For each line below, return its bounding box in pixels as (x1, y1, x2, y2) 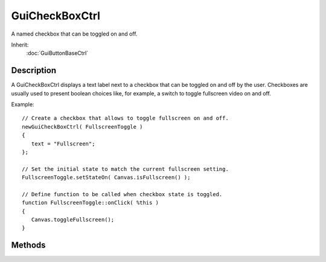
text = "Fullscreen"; (31, 140, 95, 147)
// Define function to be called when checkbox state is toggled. (22, 191, 223, 197)
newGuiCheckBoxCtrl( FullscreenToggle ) (22, 123, 143, 130)
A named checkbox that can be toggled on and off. (11, 30, 138, 37)
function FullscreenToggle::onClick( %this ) (22, 199, 159, 206)
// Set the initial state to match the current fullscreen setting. (22, 165, 229, 172)
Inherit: (11, 41, 29, 48)
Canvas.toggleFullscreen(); (31, 216, 115, 223)
